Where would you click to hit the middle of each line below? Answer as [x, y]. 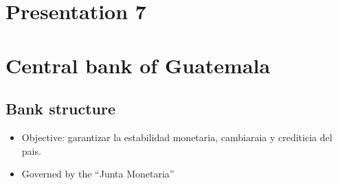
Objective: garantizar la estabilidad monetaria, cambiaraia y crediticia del [177, 137]
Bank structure [60, 109]
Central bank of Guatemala [138, 65]
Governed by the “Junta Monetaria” [98, 174]
